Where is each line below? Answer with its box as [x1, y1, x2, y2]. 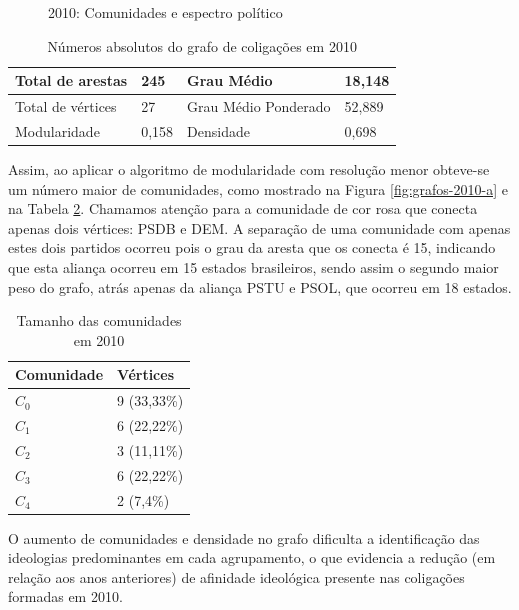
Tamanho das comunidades [16, 310, 182, 331]
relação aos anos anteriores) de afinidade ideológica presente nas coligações [8, 566, 465, 587]
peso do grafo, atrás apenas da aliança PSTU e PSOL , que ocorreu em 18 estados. [8, 276, 512, 297]
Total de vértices [15, 96, 117, 117]
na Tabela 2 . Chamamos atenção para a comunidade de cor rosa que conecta [8, 198, 478, 219]
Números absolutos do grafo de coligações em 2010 [47, 35, 357, 56]
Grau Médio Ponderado [187, 96, 331, 117]
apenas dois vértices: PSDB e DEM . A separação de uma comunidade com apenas [8, 217, 511, 238]
